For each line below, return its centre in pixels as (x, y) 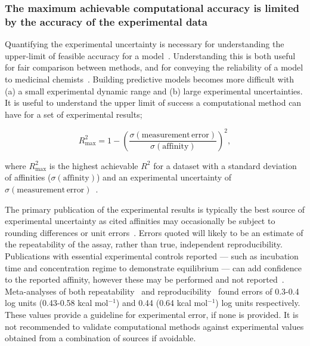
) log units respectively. (258, 303)
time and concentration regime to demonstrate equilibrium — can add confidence (154, 267)
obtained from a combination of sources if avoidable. (100, 338)
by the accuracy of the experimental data (106, 21)
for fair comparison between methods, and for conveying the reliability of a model (154, 67)
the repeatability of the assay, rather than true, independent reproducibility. (144, 244)
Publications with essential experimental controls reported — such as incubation (152, 255)
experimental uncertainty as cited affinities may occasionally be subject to (140, 221)
